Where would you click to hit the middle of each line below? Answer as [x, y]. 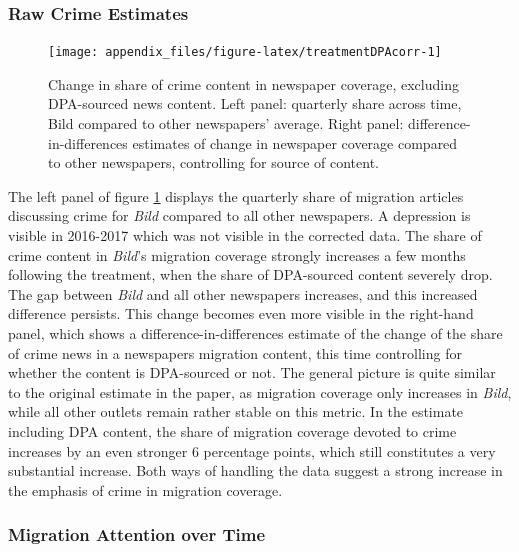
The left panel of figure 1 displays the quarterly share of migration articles [236, 195]
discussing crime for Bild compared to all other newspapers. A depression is [239, 215]
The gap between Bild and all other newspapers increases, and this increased [243, 293]
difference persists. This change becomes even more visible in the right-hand [241, 313]
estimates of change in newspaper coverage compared [295, 142]
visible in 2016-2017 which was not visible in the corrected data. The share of [245, 235]
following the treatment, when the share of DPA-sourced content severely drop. [250, 274]
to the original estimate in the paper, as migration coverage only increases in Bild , [260, 391]
